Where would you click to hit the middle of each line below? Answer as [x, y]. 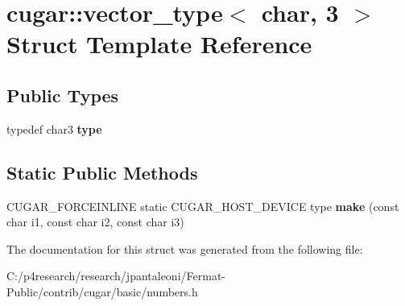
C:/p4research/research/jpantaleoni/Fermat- [116, 276]
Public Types [63, 95]
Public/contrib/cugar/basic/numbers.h [102, 291]
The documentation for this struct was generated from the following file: [185, 248]
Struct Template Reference [159, 44]
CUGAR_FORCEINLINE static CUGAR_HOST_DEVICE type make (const [203, 206]
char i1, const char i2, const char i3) [95, 222]
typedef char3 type [54, 128]
